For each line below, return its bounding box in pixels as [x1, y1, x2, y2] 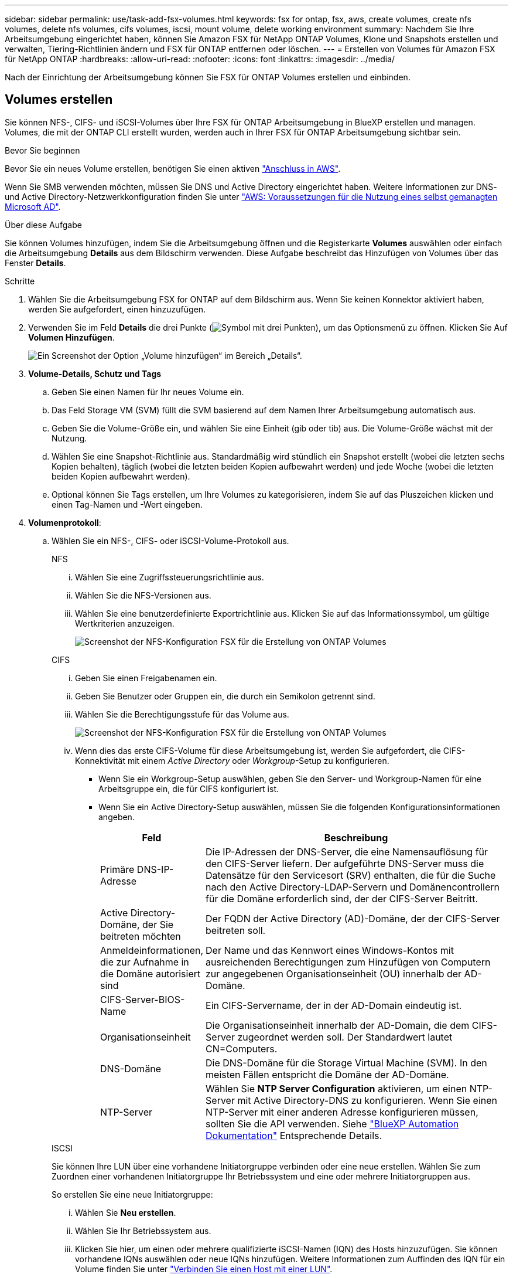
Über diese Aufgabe [5, 219, 82, 230]
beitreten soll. [206, 924, 266, 936]
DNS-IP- [136, 863, 174, 875]
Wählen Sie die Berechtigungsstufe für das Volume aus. [75, 709, 289, 719]
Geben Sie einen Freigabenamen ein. [75, 672, 217, 683]
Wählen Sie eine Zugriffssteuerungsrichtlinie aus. [75, 572, 264, 582]
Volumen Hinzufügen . [28, 332, 115, 342]
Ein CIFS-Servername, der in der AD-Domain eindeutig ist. [206, 999, 462, 1011]
